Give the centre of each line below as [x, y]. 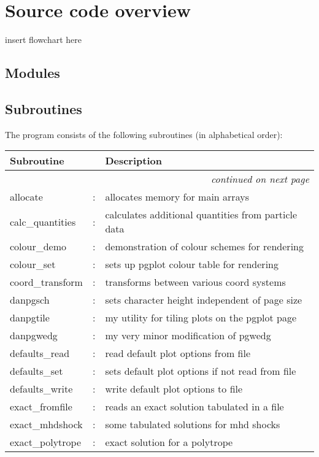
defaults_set [37, 371]
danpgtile [30, 318]
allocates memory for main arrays [177, 197]
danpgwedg [34, 336]
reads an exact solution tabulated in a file [194, 407]
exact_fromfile [41, 407]
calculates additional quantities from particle [201, 215]
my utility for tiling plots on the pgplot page [201, 318]
